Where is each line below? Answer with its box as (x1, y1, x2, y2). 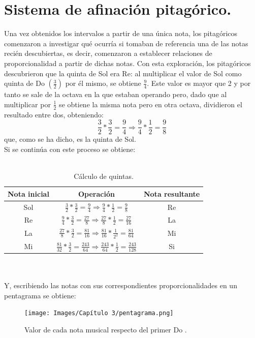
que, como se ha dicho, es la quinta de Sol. (4, 134, 136, 144)
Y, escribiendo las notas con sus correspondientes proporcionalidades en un (4, 280, 237, 291)
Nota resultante (143, 188, 200, 199)
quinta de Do (4, 78, 45, 88)
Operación (78, 188, 115, 199)
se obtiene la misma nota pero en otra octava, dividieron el (59, 99, 242, 109)
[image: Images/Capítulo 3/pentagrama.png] (24, 310, 174, 317)
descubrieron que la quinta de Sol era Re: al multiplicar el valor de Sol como (4, 68, 242, 78)
